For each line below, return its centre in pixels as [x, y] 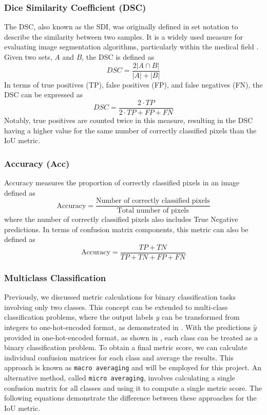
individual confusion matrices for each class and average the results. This [119, 357]
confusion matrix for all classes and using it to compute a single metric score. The [133, 387]
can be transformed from [201, 317]
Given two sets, [28, 57]
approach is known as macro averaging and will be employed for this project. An [133, 367]
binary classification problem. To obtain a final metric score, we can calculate [126, 347]
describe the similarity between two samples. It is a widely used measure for [124, 36]
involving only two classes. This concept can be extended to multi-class [116, 307]
